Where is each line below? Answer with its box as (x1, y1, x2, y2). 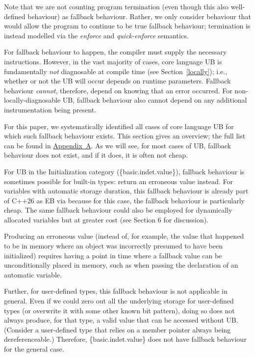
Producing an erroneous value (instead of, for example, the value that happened (4, 231, 244, 241)
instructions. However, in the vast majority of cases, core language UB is (4, 56, 222, 66)
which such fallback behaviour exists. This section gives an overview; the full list (4, 131, 246, 141)
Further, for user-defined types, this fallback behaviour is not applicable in (4, 286, 228, 296)
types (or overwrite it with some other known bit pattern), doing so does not (4, 305, 235, 315)
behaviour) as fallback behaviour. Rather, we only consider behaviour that (27, 11, 251, 21)
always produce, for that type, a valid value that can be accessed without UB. (4, 315, 238, 325)
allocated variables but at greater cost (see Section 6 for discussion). (4, 214, 209, 224)
